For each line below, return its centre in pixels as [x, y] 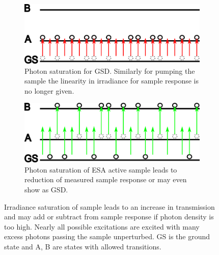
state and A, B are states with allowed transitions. [83, 246]
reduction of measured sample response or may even [106, 179]
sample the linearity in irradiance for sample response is [112, 81]
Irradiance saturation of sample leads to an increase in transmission [109, 206]
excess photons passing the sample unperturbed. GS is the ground [107, 236]
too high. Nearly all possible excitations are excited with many [102, 226]
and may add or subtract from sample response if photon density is [109, 217]
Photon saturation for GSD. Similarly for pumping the [110, 70]
